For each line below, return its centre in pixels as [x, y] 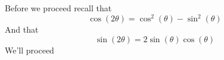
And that [22, 29]
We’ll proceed [29, 50]
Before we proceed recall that [58, 8]
